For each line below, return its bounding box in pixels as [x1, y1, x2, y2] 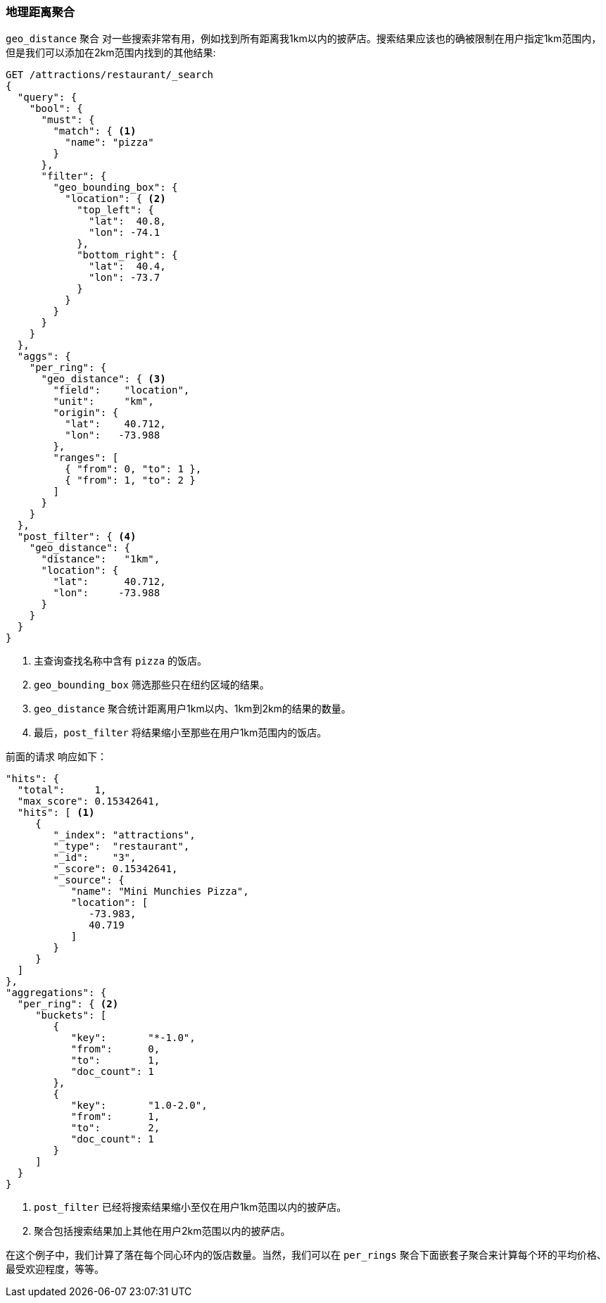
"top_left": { [77, 204, 154, 216]
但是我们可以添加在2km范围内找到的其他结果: [6, 46, 216, 59]
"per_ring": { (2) [17, 998, 119, 1010]
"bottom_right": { [77, 249, 178, 261]
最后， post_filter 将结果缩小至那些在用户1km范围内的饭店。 [34, 726, 327, 739]
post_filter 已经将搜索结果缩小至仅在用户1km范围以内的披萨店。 [34, 1201, 347, 1214]
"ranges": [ [53, 452, 119, 464]
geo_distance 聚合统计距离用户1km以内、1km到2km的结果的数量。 [34, 703, 351, 715]
